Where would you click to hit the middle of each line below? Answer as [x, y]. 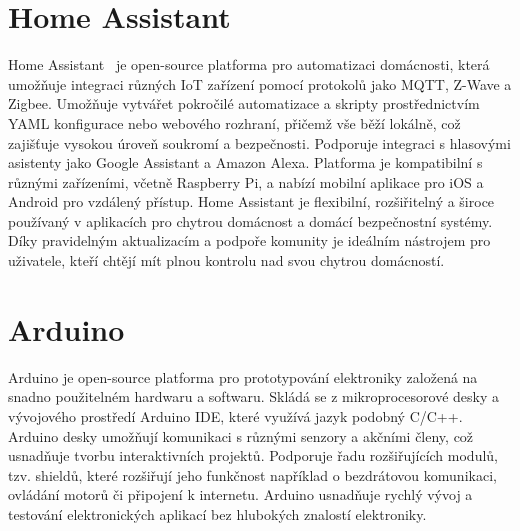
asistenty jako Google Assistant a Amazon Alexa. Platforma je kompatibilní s [245, 162]
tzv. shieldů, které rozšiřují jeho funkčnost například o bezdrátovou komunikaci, [252, 474]
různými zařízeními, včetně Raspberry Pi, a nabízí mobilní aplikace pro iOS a [246, 181]
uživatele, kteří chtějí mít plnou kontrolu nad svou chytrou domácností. [226, 260]
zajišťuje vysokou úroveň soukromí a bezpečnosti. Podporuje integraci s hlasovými [259, 142]
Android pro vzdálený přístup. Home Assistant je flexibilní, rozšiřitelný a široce [251, 201]
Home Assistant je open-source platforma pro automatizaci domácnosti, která [249, 64]
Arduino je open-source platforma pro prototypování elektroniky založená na [243, 376]
